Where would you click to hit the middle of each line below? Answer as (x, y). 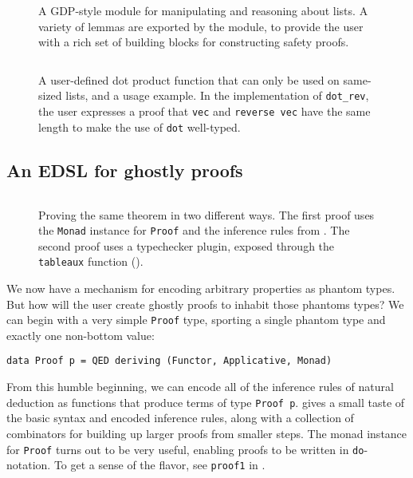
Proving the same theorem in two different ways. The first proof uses (206, 214)
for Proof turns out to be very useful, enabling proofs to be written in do (185, 449)
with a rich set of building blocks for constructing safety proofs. (194, 42)
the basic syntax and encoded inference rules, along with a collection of (180, 418)
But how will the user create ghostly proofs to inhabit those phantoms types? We (205, 304)
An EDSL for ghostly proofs (125, 170)
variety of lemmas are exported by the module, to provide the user (201, 26)
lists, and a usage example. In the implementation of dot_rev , (217, 95)
